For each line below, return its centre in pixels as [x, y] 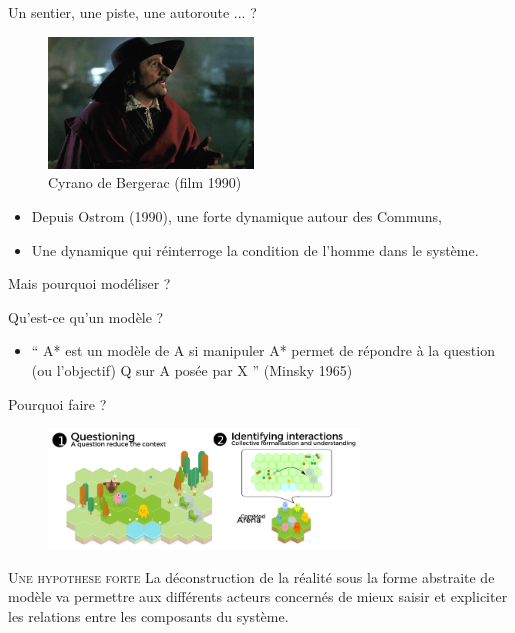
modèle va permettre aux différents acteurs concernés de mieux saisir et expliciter [258, 596]
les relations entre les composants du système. [148, 615]
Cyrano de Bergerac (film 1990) [145, 182]
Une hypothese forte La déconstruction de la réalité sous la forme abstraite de [251, 576]
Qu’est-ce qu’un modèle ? [86, 316]
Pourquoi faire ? [57, 403]
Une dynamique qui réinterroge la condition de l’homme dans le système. [255, 249]
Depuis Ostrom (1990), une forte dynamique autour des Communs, [236, 216]
